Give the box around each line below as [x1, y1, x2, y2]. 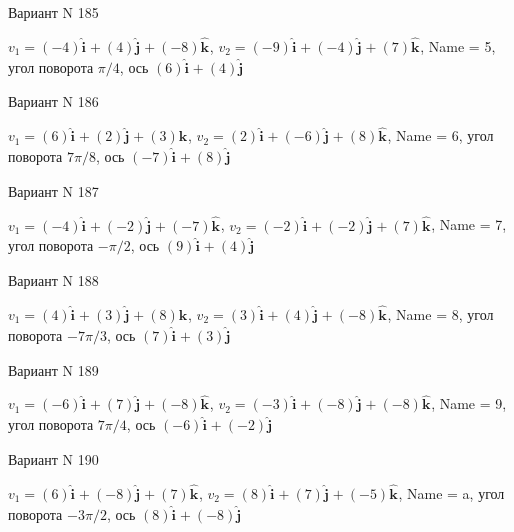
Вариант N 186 [8, 91, 99, 112]
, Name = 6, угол [387, 125, 494, 146]
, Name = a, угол [398, 482, 505, 503]
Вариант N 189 [8, 359, 99, 380]
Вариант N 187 [8, 180, 99, 201]
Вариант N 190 [8, 449, 99, 470]
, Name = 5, [420, 35, 496, 56]
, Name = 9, [431, 393, 507, 414]
